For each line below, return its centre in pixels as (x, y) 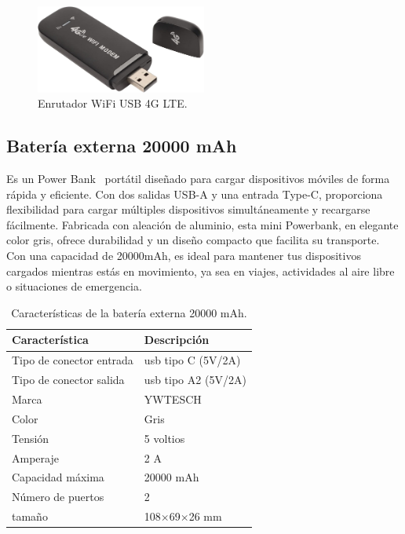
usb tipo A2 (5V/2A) (195, 380)
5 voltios (164, 438)
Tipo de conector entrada (73, 360)
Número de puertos (58, 497)
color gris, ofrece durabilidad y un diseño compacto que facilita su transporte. (193, 240)
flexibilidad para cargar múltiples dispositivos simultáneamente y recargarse (188, 209)
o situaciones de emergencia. (74, 286)
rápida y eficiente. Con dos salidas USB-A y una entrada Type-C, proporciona (195, 194)
